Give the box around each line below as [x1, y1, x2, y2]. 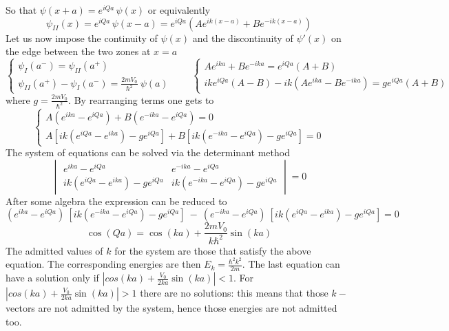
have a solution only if [6, 270, 99, 285]
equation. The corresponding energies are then [6, 257, 201, 271]
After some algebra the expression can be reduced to [6, 193, 227, 208]
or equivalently [147, 3, 211, 17]
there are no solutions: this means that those [140, 286, 328, 300]
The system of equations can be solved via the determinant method [6, 145, 290, 160]
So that [6, 3, 37, 17]
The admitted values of [6, 243, 103, 257]
